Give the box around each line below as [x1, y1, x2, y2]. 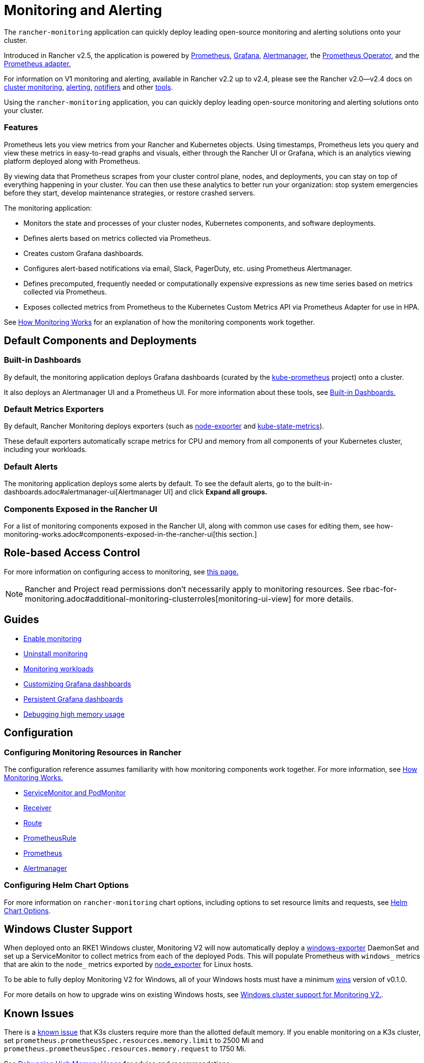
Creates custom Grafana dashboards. [23, 249, 144, 257]
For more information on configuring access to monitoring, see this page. [4, 567, 239, 576]
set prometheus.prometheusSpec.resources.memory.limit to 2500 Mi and [4, 1036, 264, 1045]
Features [4, 122, 38, 133]
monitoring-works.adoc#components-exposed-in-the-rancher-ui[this [4, 530, 227, 538]
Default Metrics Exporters [4, 404, 104, 414]
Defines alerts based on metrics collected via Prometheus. [23, 234, 211, 242]
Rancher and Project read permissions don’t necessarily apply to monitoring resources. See [25, 584, 361, 594]
